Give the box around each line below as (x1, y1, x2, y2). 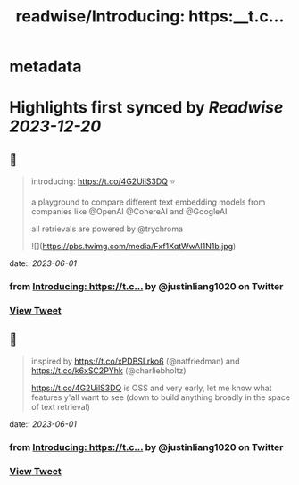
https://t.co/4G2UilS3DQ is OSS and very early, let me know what (30, 382, 272, 393)
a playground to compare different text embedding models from (30, 197, 266, 207)
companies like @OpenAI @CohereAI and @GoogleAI (30, 206, 228, 217)
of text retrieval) (30, 401, 91, 412)
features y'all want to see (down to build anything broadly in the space (30, 391, 291, 403)
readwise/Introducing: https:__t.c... (15, 6, 285, 27)
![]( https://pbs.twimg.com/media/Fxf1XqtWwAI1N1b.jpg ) (30, 241, 237, 252)
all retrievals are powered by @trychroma (30, 223, 184, 234)
